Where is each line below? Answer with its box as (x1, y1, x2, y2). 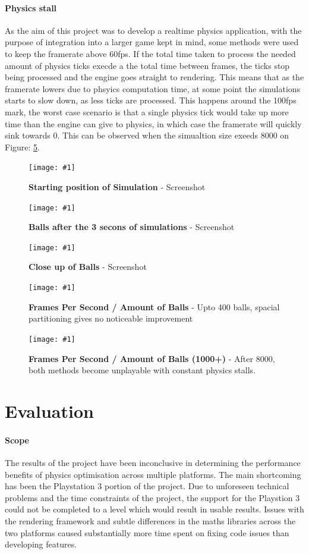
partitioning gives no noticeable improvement (29, 312, 193, 325)
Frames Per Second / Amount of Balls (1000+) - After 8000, (29, 352, 275, 364)
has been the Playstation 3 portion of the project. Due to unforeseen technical (5, 480, 289, 492)
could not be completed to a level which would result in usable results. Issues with (5, 503, 304, 515)
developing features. (5, 538, 77, 550)
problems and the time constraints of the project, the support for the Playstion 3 (5, 491, 300, 503)
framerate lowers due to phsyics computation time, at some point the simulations (5, 82, 301, 95)
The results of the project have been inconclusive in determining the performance (5, 456, 301, 468)
